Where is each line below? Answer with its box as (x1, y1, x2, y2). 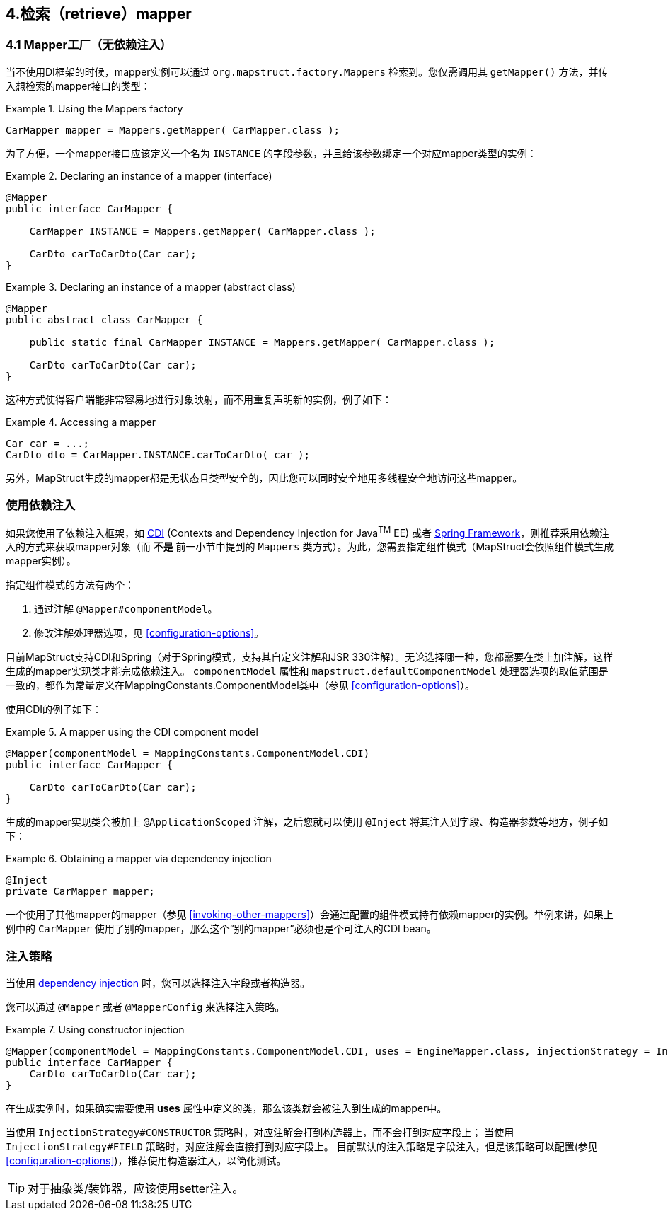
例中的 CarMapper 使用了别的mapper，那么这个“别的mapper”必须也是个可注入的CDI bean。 (6, 922, 437, 935)
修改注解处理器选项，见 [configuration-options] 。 (34, 627, 265, 639)
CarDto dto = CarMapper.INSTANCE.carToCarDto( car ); (6, 448, 310, 461)
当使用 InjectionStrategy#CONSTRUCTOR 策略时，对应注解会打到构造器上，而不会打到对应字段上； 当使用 (6, 1125, 514, 1138)
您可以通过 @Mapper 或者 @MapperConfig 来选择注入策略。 (6, 1000, 285, 1013)
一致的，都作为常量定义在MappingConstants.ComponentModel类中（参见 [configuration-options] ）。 (6, 679, 475, 692)
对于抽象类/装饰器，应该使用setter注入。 (28, 1181, 244, 1195)
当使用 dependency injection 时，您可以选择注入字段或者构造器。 (6, 976, 311, 989)
